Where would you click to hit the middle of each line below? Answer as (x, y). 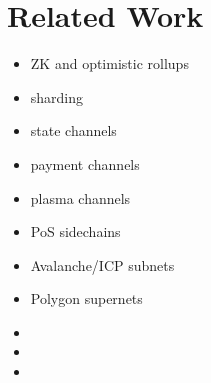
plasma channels (80, 197)
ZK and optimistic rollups (109, 63)
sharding (57, 96)
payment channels (85, 163)
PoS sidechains (75, 231)
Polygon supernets (86, 298)
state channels (73, 130)
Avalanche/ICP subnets (102, 264)
